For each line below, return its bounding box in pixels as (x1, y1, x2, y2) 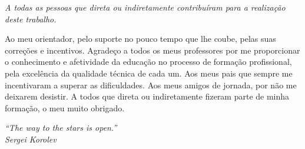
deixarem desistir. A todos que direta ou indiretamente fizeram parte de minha (5, 90, 290, 102)
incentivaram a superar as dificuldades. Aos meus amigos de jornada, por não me (5, 78, 297, 91)
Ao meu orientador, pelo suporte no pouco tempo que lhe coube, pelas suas (5, 32, 276, 45)
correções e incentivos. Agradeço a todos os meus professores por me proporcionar (5, 44, 300, 56)
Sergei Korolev (5, 133, 57, 145)
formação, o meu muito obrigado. (5, 101, 125, 114)
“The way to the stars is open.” (5, 121, 117, 134)
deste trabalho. (5, 12, 57, 25)
